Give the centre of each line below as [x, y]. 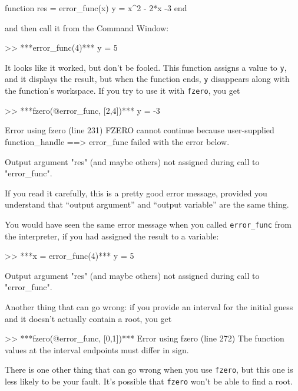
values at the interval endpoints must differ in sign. [97, 349]
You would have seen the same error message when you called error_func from [148, 224]
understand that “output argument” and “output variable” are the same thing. [147, 204]
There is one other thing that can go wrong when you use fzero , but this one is [149, 369]
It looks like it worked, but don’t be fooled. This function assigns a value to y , [146, 67]
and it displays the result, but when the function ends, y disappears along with [147, 79]
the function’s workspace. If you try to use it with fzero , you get [122, 91]
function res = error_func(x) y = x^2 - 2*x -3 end [96, 8]
